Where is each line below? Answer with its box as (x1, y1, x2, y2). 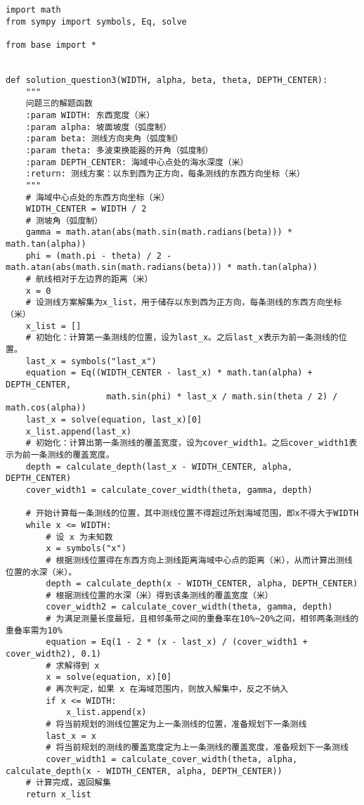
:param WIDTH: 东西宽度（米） (25, 110, 155, 120)
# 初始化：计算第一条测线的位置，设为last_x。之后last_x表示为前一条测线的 (25, 333, 339, 343)
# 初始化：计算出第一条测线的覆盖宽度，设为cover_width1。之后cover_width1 (25, 438, 349, 449)
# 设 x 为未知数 (46, 532, 113, 542)
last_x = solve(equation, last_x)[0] (25, 414, 202, 425)
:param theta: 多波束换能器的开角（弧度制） (25, 145, 214, 155)
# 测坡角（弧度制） (25, 215, 103, 226)
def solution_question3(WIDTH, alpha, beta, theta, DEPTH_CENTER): (6, 75, 328, 85)
